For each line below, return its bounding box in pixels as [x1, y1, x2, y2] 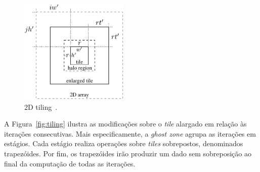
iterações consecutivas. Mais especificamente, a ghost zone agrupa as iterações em [4, 128, 256, 139]
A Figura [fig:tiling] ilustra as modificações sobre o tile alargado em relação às [4, 118, 247, 129]
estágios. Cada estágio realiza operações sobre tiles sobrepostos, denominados [4, 138, 243, 149]
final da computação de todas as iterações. [4, 158, 136, 168]
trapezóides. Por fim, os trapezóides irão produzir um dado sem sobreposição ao [4, 148, 251, 158]
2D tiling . [24, 101, 58, 112]
